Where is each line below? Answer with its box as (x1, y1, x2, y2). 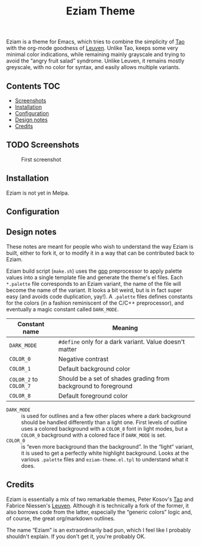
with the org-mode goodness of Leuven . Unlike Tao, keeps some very (6, 44, 178, 52)
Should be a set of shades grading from (58, 374, 170, 383)
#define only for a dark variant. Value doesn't (58, 338, 185, 346)
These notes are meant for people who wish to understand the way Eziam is (6, 243, 194, 250)
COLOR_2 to (9, 375, 38, 383)
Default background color (58, 365, 130, 373)
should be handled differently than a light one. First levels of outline (21, 419, 187, 426)
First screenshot (21, 156, 62, 163)
